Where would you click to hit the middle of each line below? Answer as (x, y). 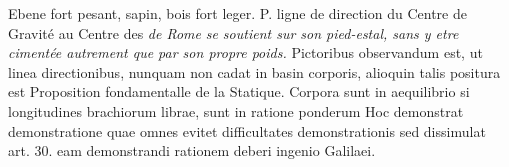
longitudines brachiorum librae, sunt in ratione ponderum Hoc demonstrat (236, 110)
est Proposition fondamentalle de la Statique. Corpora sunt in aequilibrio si (239, 91)
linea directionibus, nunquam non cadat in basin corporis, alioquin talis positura (254, 71)
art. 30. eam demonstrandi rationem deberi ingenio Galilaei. (192, 150)
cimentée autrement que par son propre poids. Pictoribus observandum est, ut (245, 52)
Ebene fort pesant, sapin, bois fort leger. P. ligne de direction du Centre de (237, 13)
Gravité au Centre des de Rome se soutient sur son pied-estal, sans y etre (233, 32)
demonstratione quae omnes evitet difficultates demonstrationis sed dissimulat (247, 130)
